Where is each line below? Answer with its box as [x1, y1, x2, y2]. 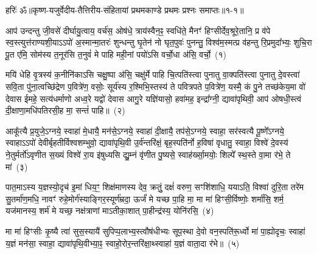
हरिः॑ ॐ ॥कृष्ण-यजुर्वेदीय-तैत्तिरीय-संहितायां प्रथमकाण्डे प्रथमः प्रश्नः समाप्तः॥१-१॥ [5, 4, 244, 16]
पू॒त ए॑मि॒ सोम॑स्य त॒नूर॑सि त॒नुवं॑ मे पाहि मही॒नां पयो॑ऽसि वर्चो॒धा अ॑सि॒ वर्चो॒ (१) [5, 47, 227, 60]
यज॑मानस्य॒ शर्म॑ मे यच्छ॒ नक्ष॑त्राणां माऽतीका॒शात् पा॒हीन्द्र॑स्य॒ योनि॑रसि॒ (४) [5, 204, 214, 217]
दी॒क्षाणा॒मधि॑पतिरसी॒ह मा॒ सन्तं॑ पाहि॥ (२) [5, 104, 125, 117]
